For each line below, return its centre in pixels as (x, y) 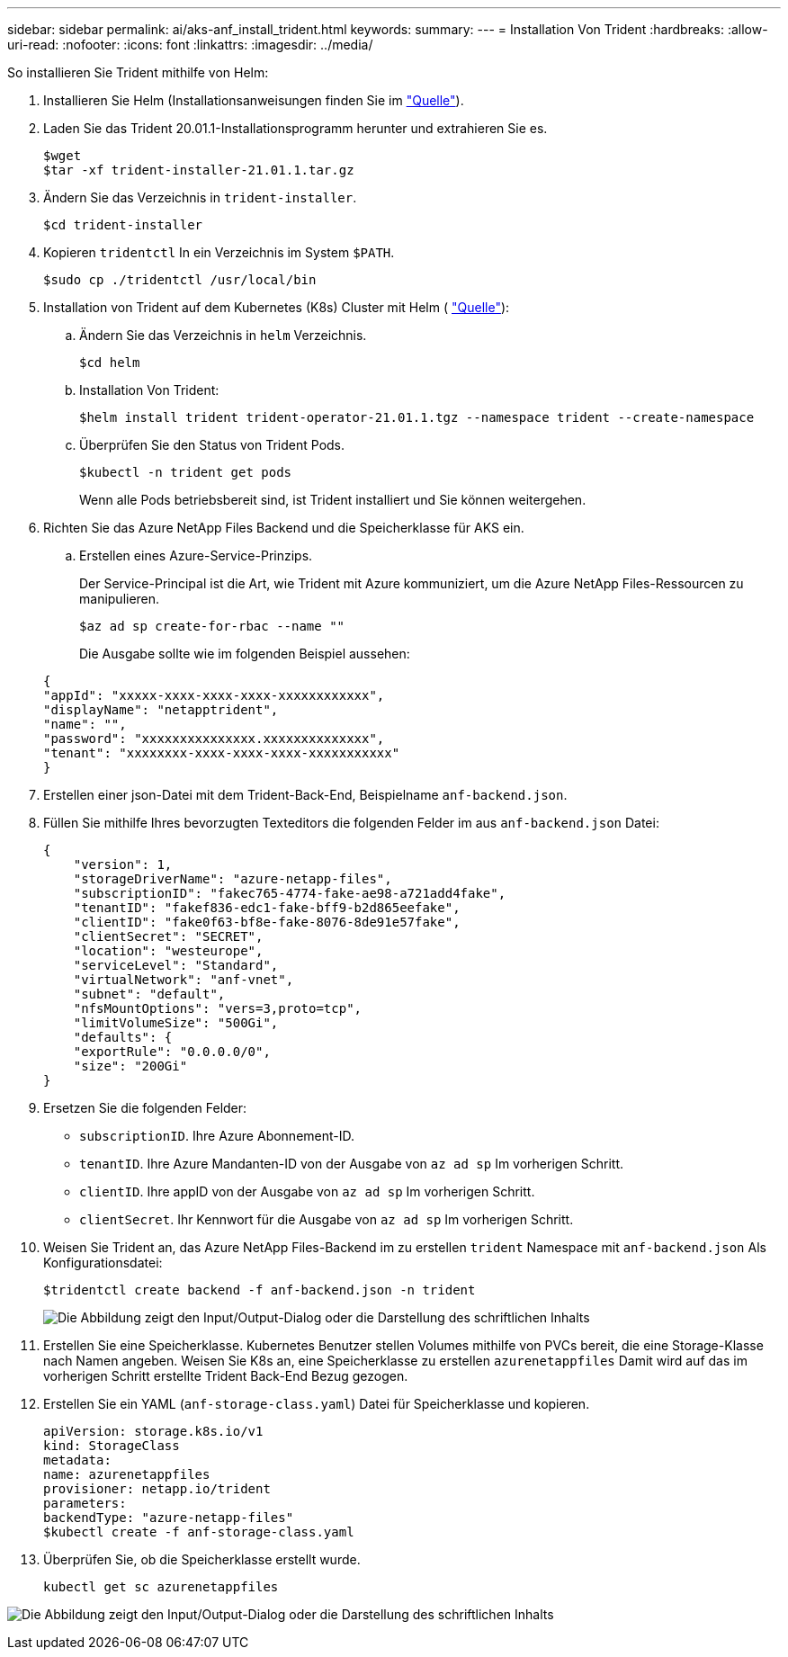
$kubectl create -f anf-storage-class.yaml (199, 1532)
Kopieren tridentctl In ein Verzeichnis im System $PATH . (219, 252)
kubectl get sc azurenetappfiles (161, 1587)
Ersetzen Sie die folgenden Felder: (145, 1108)
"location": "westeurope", (168, 951)
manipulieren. (120, 599)
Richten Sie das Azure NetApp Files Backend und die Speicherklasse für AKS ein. (284, 528)
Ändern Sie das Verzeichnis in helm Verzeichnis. (223, 335)
